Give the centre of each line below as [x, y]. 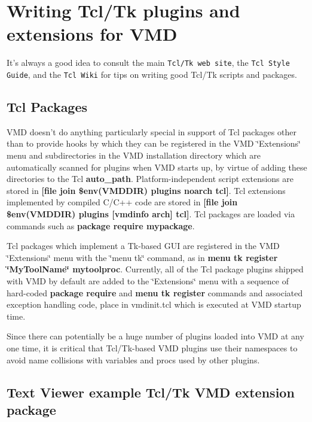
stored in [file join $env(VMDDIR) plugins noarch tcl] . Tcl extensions [146, 190]
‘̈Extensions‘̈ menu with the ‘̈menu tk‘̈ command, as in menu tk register [142, 257]
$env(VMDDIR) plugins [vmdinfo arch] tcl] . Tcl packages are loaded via [151, 213]
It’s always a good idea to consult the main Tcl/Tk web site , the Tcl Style [148, 63]
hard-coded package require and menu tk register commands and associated [155, 292]
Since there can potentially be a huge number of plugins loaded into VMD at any [155, 336]
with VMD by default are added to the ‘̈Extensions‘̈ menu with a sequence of [148, 280]
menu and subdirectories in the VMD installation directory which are [134, 155]
